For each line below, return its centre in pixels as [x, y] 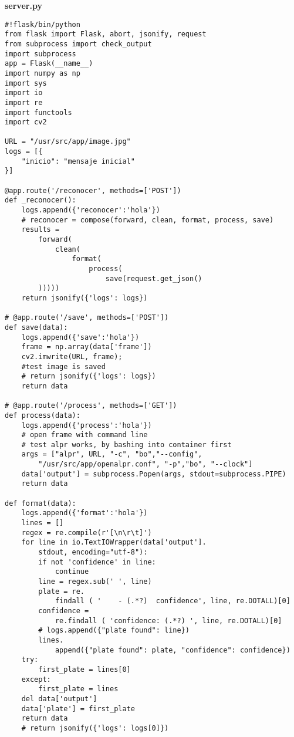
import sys [26, 83]
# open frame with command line [85, 435]
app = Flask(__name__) [49, 64]
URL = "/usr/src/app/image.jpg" [68, 142]
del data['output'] [59, 699]
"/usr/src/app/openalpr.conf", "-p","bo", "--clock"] [146, 464]
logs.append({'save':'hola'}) [80, 337]
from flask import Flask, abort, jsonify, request [106, 34]
